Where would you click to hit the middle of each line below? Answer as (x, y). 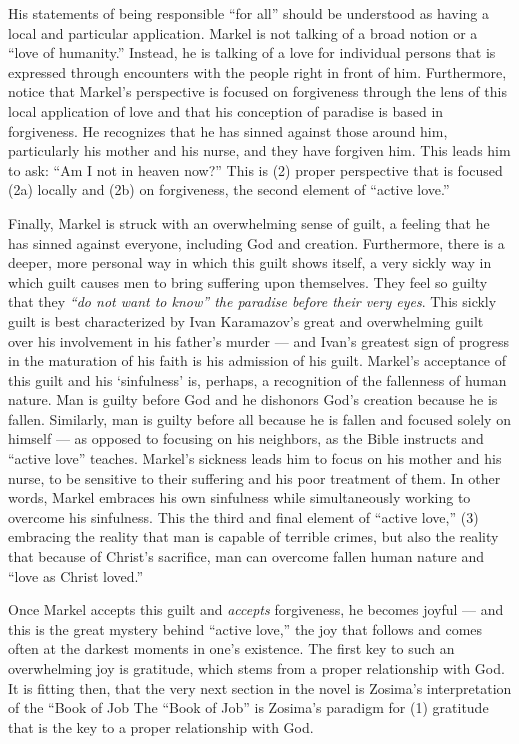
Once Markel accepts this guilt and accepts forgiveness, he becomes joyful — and (256, 609)
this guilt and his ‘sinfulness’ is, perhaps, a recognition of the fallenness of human (257, 379)
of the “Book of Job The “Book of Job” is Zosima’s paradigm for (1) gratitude (248, 707)
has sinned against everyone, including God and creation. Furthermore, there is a (256, 242)
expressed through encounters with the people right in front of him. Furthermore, (257, 71)
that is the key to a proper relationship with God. (161, 726)
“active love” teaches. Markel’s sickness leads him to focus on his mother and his (255, 458)
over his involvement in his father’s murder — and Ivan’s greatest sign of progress (258, 340)
